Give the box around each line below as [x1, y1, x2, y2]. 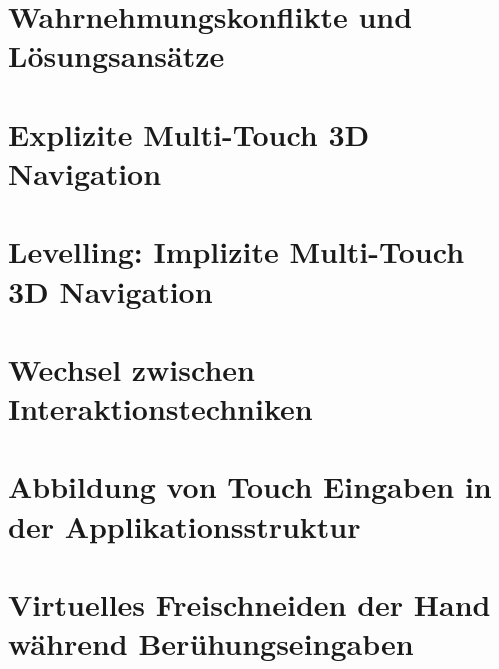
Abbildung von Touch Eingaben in [8, 466, 492, 507]
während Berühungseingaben [8, 623, 414, 664]
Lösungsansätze [8, 35, 225, 76]
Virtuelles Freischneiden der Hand [8, 584, 491, 624]
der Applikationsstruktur [8, 505, 361, 546]
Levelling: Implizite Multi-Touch [8, 231, 465, 272]
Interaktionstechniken [8, 388, 313, 429]
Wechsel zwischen [8, 348, 255, 389]
